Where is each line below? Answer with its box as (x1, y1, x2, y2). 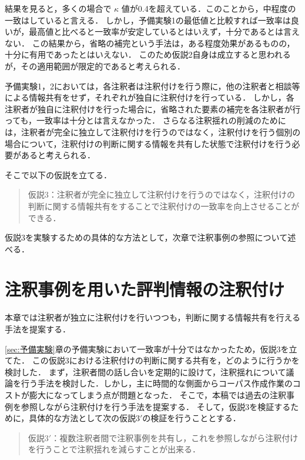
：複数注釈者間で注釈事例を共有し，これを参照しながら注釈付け (51, 431, 299, 444)
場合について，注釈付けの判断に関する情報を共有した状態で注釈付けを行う (5, 137, 292, 149)
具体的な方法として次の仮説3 (29, 412, 140, 424)
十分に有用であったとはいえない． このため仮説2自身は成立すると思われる (5, 48, 291, 61)
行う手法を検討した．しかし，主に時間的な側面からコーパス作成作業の (21, 377, 293, 389)
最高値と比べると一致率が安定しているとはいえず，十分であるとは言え (29, 25, 300, 38)
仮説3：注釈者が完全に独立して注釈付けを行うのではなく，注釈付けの (28, 188, 295, 201)
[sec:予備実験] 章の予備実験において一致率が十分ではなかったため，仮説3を (5, 342, 289, 355)
